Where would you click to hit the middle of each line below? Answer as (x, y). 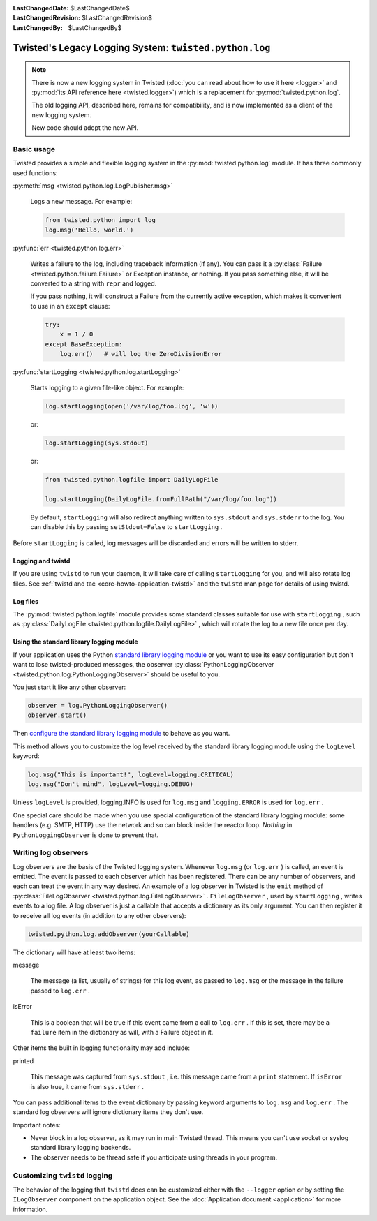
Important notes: (37, 1125)
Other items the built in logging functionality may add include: (102, 1048)
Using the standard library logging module (76, 642)
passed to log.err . (60, 991)
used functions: (36, 173)
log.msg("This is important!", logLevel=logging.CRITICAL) (131, 775)
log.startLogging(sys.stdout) (97, 443)
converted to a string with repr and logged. (94, 283)
